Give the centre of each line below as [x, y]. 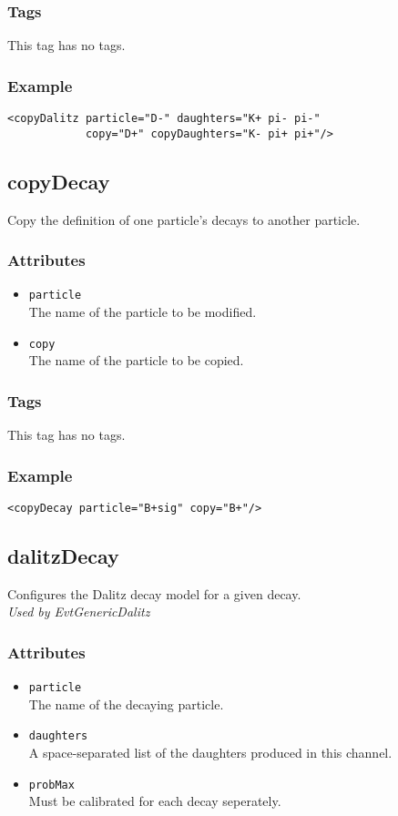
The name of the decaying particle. [126, 704]
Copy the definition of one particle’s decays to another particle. [184, 219]
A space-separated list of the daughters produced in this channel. [210, 753]
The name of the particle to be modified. [143, 312]
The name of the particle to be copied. [136, 360]
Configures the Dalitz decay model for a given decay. [154, 593]
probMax [51, 785]
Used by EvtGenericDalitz [79, 612]
